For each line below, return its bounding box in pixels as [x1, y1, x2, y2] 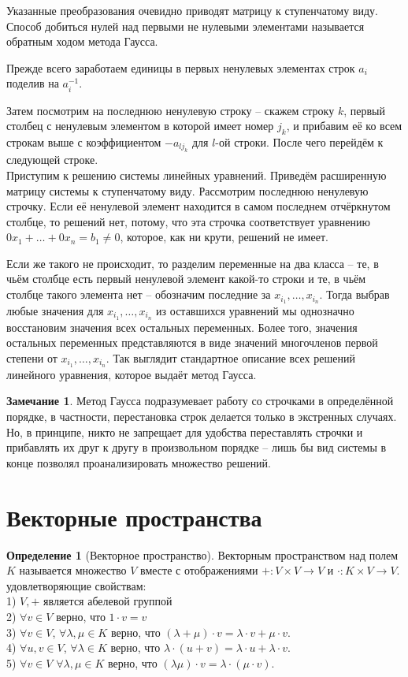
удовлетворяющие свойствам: [6, 577, 147, 593]
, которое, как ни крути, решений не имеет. [120, 229, 328, 245]
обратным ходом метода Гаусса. [6, 33, 158, 50]
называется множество [19, 562, 127, 578]
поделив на [6, 75, 59, 91]
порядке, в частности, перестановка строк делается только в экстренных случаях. [6, 408, 397, 425]
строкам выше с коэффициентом [6, 133, 161, 150]
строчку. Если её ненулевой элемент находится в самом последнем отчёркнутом [6, 198, 391, 214]
